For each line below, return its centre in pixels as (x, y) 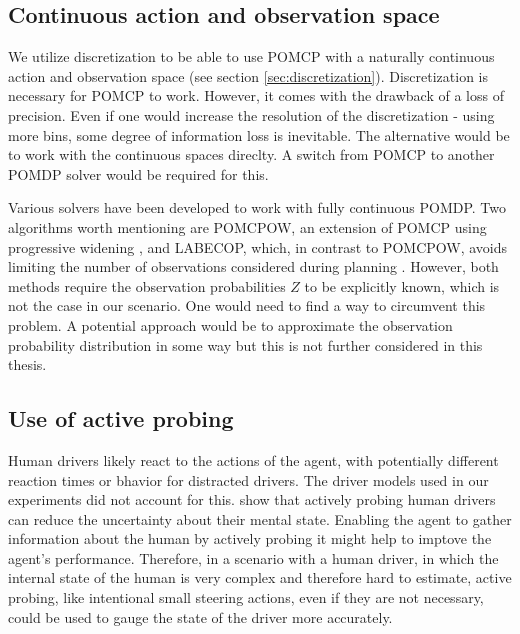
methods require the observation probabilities (147, 285)
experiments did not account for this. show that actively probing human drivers (252, 499)
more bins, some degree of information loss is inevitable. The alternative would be (259, 134)
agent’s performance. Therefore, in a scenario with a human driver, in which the (253, 557)
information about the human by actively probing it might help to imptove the (250, 538)
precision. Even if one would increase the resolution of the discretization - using (251, 114)
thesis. (27, 364)
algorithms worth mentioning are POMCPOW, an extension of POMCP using (247, 226)
